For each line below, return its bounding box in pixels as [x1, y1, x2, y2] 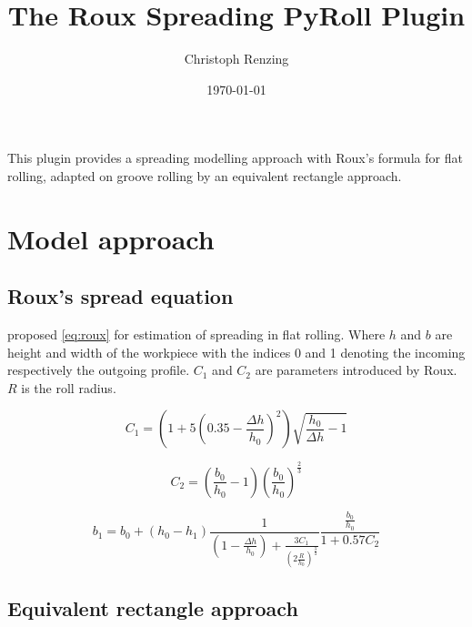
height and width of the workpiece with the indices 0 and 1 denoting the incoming [7, 342, 466, 361]
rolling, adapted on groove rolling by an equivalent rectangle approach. [7, 166, 402, 185]
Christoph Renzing [184, 49, 289, 68]
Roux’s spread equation [7, 282, 234, 310]
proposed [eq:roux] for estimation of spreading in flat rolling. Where [7, 325, 386, 344]
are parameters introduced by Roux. [255, 360, 457, 379]
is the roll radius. [21, 378, 116, 397]
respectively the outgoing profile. [7, 360, 190, 379]
